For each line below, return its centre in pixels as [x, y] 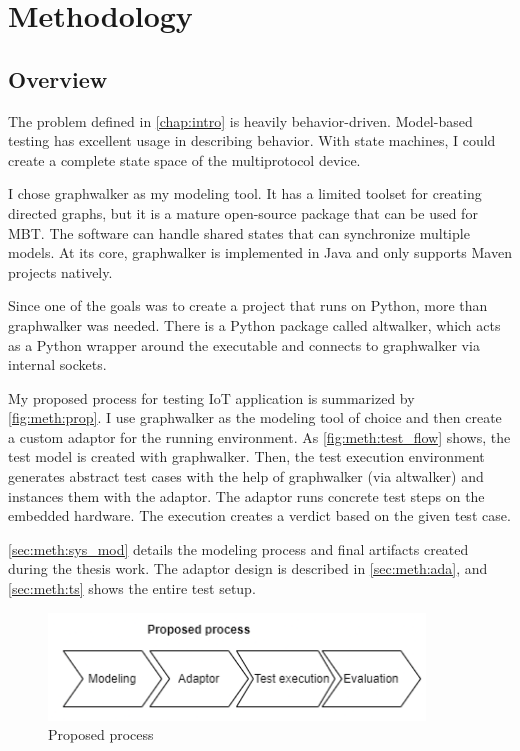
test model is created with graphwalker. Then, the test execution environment [246, 456]
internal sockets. [57, 364]
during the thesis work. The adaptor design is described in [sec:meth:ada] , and [248, 568]
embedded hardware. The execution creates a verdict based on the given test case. [259, 515]
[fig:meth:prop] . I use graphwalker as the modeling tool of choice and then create [255, 417]
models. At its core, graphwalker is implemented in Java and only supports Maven [260, 252]
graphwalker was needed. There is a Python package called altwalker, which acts [254, 324]
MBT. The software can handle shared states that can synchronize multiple [239, 232]
